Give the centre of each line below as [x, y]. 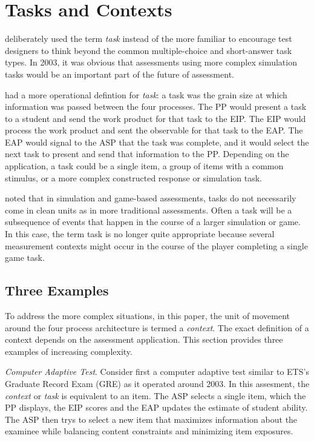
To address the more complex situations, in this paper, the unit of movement [148, 316]
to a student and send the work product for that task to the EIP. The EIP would [155, 118]
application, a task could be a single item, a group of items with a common [144, 166]
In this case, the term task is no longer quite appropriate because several [140, 234]
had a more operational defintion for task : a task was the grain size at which [146, 94]
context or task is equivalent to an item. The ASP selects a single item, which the [155, 395]
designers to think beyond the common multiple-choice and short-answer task [149, 50]
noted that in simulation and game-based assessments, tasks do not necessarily [151, 198]
